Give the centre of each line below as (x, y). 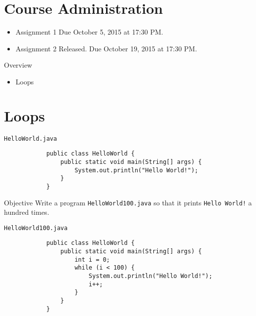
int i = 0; (92, 259)
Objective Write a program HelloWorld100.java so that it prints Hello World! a (128, 202)
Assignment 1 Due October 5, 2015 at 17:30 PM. (89, 32)
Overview (18, 65)
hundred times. (27, 212)
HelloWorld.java (31, 138)
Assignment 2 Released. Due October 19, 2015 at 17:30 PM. (106, 48)
